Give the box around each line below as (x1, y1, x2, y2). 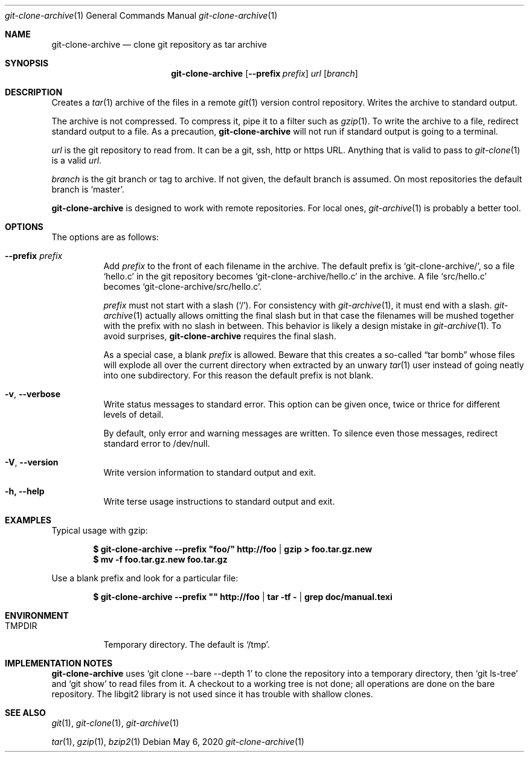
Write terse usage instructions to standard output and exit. (103, 496, 335, 506)
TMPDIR (5, 621, 37, 631)
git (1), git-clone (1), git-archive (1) (51, 718, 179, 728)
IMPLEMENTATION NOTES (5, 658, 113, 668)
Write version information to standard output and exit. (103, 467, 316, 478)
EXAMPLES (5, 515, 51, 525)
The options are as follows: (51, 232, 159, 242)
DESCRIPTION (5, 87, 63, 97)
